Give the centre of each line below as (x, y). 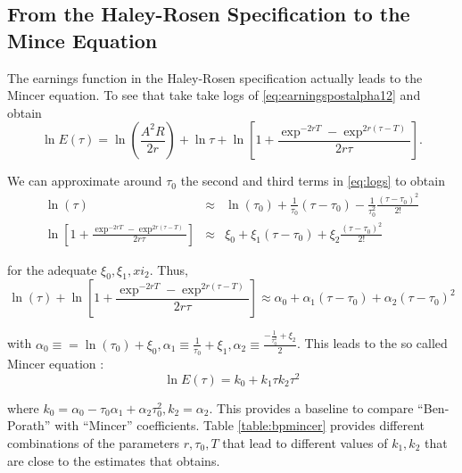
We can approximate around (85, 181)
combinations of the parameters (94, 442)
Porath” (29, 425)
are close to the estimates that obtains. (114, 460)
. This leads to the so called (372, 343)
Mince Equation (82, 40)
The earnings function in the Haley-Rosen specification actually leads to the (215, 77)
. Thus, (169, 269)
